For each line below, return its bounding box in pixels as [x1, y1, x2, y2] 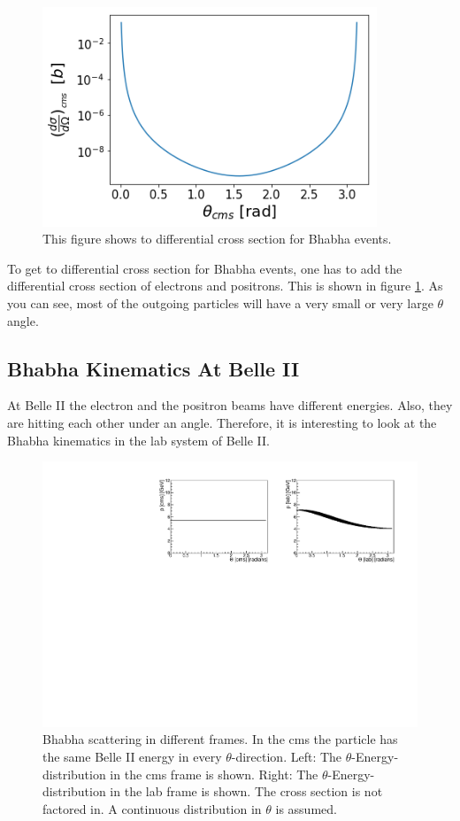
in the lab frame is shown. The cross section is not [110, 782, 383, 801]
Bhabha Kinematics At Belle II [7, 354, 300, 382]
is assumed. [275, 799, 337, 817]
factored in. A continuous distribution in [42, 799, 262, 817]
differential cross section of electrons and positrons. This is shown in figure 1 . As [7, 276, 443, 295]
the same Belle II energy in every [42, 747, 222, 765]
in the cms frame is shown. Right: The [110, 764, 318, 783]
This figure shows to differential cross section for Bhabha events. [42, 229, 392, 248]
